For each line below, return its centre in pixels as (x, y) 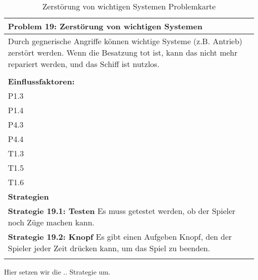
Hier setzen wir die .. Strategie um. (57, 272)
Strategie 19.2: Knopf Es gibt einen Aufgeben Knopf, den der (120, 237)
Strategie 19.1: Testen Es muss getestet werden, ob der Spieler (122, 211)
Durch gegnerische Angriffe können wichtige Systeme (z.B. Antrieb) (125, 41)
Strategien (29, 196)
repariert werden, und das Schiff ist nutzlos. (84, 64)
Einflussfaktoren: (41, 81)
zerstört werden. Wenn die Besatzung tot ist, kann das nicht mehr (123, 52)
